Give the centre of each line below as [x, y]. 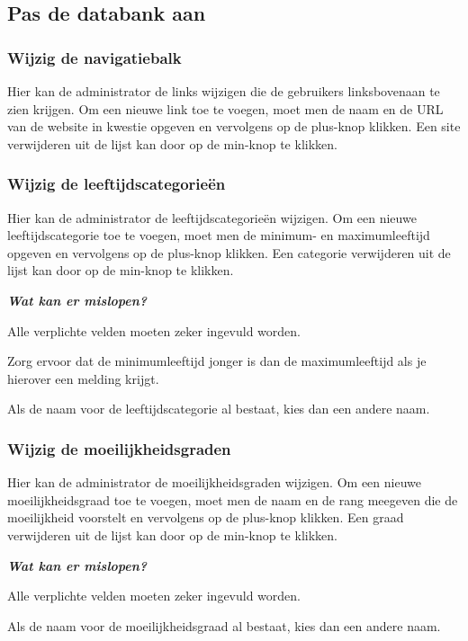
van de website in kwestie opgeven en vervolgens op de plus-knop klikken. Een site [234, 126]
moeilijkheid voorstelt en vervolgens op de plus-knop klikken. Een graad [206, 517]
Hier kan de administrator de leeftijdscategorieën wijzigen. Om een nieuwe [212, 217]
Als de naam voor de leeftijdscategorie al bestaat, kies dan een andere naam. [219, 409]
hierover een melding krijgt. [83, 378]
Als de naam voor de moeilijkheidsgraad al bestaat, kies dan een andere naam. [224, 625]
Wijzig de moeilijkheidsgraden [119, 448]
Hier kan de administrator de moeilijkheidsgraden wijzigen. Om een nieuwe [214, 482]
